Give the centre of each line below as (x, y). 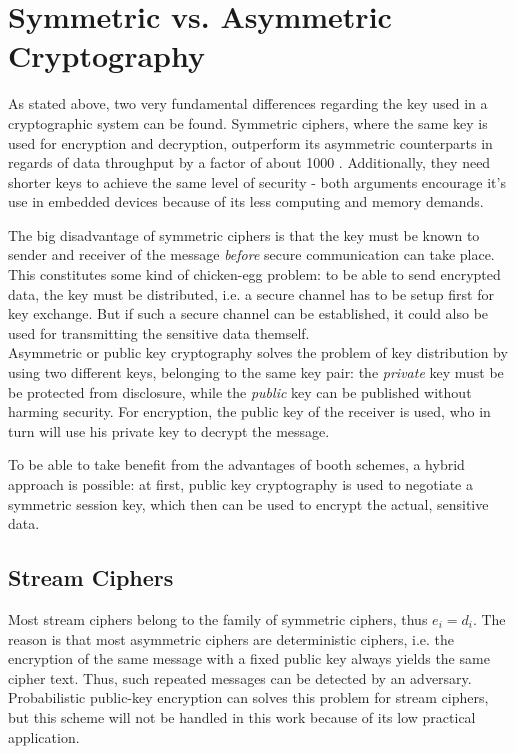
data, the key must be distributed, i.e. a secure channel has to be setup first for (251, 293)
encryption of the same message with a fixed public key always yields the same (249, 658)
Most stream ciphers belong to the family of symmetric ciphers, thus (218, 618)
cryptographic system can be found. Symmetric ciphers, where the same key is (248, 122)
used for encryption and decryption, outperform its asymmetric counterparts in (250, 142)
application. (44, 736)
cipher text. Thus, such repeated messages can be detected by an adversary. (240, 677)
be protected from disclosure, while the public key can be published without (240, 391)
